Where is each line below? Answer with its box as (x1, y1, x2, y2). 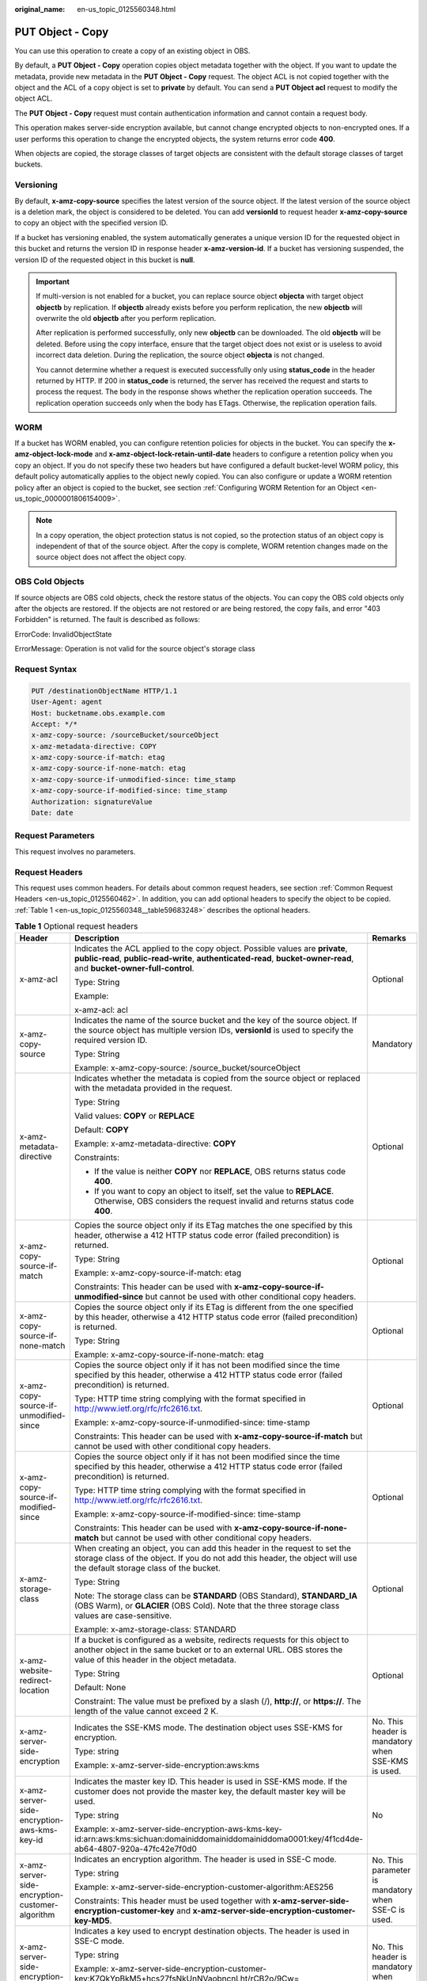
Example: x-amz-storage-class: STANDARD (74, 1624, 236, 1636)
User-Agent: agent (31, 697, 103, 707)
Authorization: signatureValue (31, 797, 153, 806)
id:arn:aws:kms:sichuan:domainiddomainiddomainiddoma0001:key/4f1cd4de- (74, 1834, 364, 1845)
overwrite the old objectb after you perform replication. (36, 314, 217, 323)
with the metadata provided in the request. (74, 1082, 233, 1094)
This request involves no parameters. (14, 846, 136, 856)
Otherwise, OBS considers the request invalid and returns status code (93, 1196, 354, 1207)
